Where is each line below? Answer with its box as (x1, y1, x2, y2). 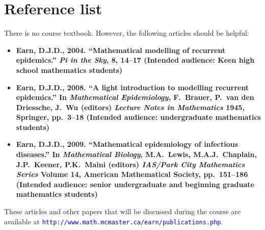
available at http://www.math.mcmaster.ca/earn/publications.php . (4, 216, 223, 226)
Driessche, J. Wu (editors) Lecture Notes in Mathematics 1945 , (16, 101, 245, 112)
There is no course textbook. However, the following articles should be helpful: (4, 28, 249, 38)
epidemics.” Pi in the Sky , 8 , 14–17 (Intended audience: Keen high (16, 55, 255, 65)
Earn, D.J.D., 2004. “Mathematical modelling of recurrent (16, 44, 226, 55)
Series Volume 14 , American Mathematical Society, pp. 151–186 (16, 169, 248, 180)
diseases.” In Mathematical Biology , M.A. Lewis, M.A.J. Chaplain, (16, 149, 257, 160)
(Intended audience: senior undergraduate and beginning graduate (16, 178, 254, 189)
